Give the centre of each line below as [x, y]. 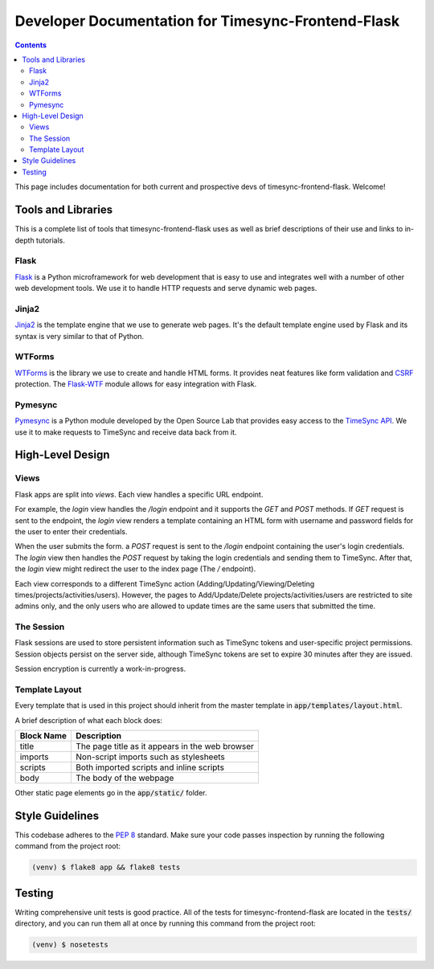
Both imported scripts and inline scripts [150, 767]
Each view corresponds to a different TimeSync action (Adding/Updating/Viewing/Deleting [165, 583]
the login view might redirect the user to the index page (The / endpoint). [135, 569]
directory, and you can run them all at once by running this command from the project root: [166, 923]
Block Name [43, 736]
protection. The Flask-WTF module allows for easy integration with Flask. [136, 384]
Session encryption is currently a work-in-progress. [100, 669]
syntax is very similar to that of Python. [80, 336]
